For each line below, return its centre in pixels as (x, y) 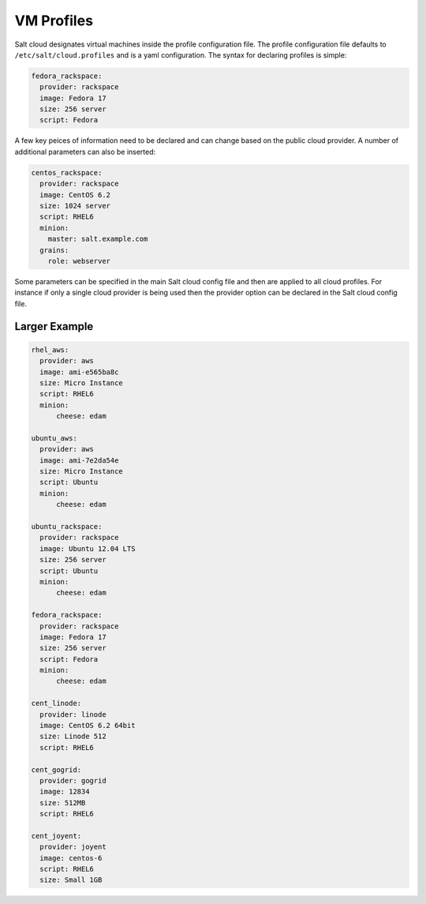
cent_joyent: (56, 836)
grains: (54, 250)
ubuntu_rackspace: (67, 526)
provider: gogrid (73, 780)
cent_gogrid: (56, 769)
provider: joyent (73, 847)
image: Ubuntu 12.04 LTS (88, 548)
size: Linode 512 (73, 737)
